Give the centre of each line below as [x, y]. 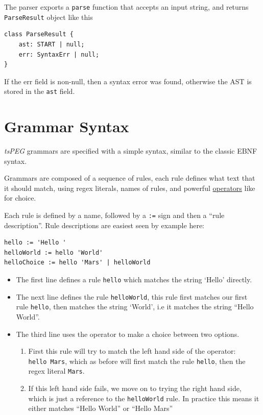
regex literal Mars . [56, 371]
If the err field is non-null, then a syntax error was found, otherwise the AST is [128, 81]
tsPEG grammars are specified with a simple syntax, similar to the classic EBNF [131, 151]
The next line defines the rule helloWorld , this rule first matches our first [132, 296]
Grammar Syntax [67, 126]
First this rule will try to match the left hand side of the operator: [132, 351]
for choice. [20, 198]
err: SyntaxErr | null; [59, 54]
